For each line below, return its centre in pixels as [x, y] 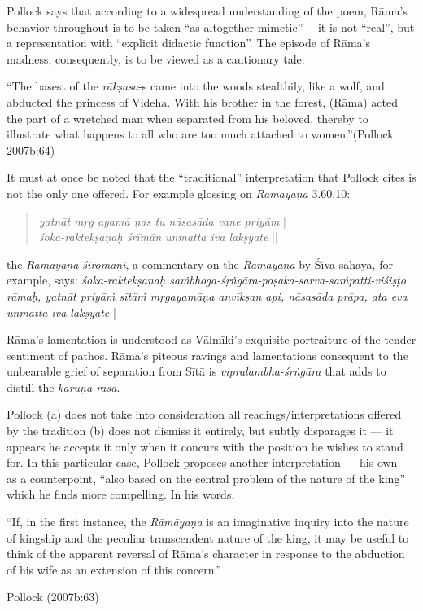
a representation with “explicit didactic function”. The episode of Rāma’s [188, 43]
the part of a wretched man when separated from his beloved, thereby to [188, 118]
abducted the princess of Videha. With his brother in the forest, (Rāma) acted [202, 101]
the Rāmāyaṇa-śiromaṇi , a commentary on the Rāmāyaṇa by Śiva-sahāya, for [200, 264]
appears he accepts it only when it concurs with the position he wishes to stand [205, 446]
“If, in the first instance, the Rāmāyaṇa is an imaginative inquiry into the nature [208, 522]
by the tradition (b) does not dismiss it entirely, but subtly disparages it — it [200, 431]
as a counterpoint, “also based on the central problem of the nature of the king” [206, 478]
